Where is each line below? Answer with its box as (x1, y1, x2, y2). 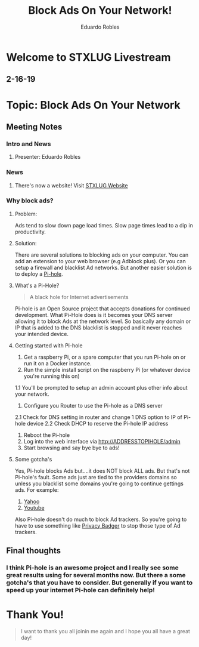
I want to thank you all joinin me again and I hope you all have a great (20, 628, 191, 635)
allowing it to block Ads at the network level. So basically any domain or (14, 318, 191, 325)
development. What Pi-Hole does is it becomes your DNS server (14, 311, 173, 318)
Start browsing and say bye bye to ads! (23, 444, 120, 451)
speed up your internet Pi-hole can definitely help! (6, 586, 155, 594)
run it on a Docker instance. (23, 359, 92, 367)
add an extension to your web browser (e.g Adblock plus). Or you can (14, 257, 186, 264)
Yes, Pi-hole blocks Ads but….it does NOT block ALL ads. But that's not (14, 467, 190, 475)
